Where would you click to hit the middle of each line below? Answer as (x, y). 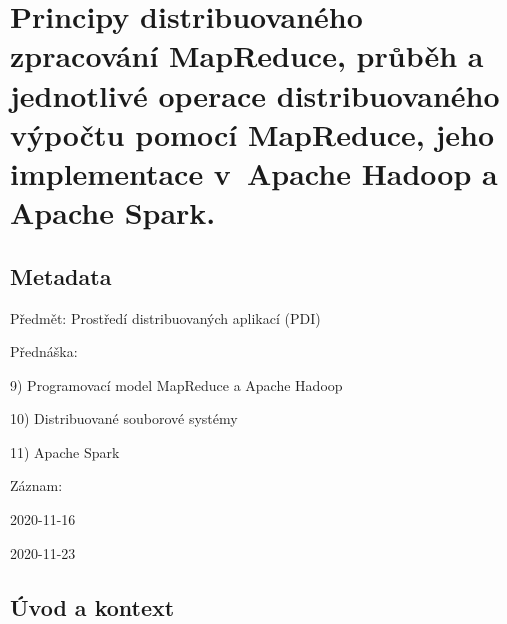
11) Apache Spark (65, 451)
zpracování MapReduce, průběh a (247, 55)
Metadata (61, 275)
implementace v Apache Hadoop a (254, 172)
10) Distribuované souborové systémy (124, 418)
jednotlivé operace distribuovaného (255, 94)
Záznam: (36, 485)
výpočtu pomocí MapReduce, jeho (252, 133)
